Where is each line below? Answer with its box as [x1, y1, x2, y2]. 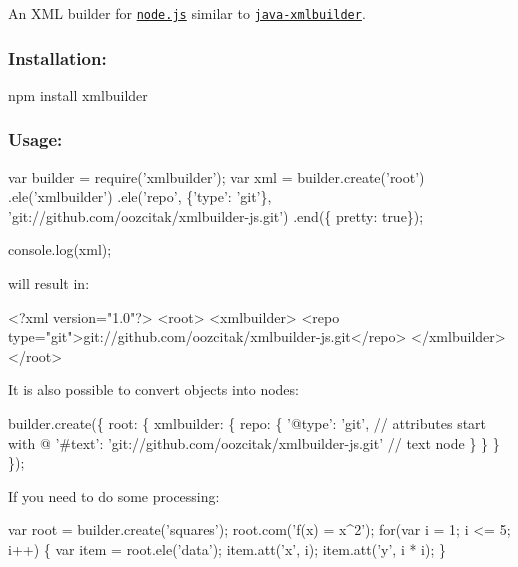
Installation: [8, 45, 107, 70]
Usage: [8, 127, 63, 152]
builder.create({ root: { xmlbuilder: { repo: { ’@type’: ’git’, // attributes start [8, 413, 487, 434]
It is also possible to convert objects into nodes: [8, 379, 299, 400]
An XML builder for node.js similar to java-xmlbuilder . [8, 3, 366, 23]
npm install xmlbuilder [8, 84, 148, 105]
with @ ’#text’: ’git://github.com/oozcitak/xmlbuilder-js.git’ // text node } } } [8, 432, 500, 453]
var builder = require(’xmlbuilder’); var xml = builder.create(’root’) [8, 166, 425, 187]
